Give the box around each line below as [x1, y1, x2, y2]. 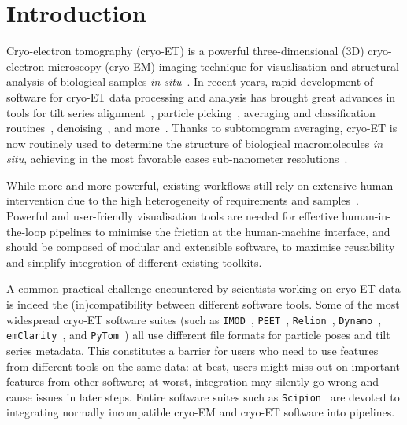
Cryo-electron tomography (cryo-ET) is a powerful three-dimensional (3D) [6, 42, 364, 59]
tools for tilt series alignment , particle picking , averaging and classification [6, 104, 376, 120]
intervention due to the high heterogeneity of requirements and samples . [6, 192, 360, 209]
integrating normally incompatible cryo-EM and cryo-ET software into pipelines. [6, 404, 395, 420]
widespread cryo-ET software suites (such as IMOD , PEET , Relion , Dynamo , [6, 311, 382, 327]
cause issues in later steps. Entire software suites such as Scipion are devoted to [6, 388, 400, 405]
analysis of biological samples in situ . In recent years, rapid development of [6, 73, 374, 90]
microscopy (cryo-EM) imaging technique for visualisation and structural [47, 57, 399, 74]
